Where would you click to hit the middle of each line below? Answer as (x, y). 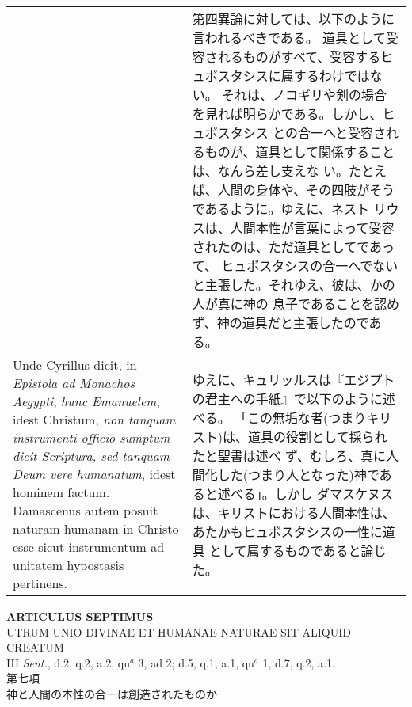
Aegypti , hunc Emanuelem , (86, 401)
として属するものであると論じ (298, 550)
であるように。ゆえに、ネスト (281, 209)
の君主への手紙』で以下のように (287, 398)
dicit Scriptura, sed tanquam (91, 456)
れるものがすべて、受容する (299, 57)
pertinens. (40, 583)
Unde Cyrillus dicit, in (75, 365)
